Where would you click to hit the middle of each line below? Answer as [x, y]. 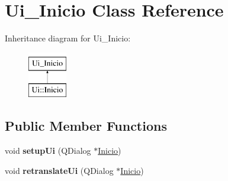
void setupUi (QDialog [48, 151]
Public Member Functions [86, 126]
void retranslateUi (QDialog [59, 170]
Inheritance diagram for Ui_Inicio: [68, 38]
